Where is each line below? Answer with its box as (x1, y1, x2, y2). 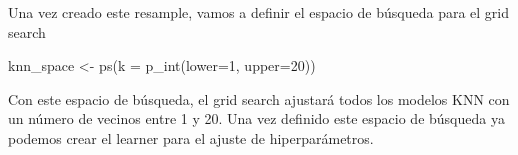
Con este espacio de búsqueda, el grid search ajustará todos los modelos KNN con (8, 88, 510, 109)
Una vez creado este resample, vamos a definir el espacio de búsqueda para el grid (8, 2, 510, 22)
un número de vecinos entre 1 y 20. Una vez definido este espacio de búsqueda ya (8, 108, 505, 129)
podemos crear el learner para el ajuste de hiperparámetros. (8, 127, 374, 148)
